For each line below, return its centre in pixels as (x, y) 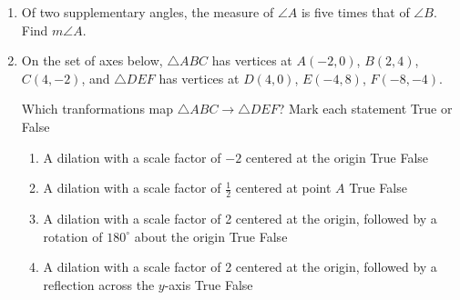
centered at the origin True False (337, 157)
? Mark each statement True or (365, 109)
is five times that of (355, 12)
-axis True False (209, 284)
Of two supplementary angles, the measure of (148, 12)
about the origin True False (211, 236)
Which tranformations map (97, 109)
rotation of (73, 236)
